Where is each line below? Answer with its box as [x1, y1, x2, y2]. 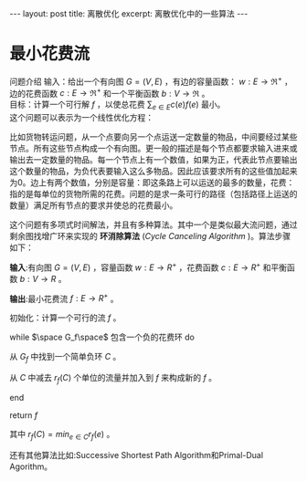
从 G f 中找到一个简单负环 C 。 [9, 351, 122, 364]
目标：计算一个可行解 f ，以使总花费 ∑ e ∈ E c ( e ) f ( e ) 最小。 [9, 99, 226, 112]
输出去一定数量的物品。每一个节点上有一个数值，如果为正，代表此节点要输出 [9, 154, 298, 165]
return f [9, 409, 38, 421]
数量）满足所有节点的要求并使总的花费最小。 [9, 200, 178, 211]
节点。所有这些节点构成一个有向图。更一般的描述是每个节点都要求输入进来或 [9, 143, 298, 154]
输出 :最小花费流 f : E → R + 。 [9, 291, 119, 304]
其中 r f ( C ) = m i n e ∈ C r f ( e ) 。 [9, 428, 115, 442]
